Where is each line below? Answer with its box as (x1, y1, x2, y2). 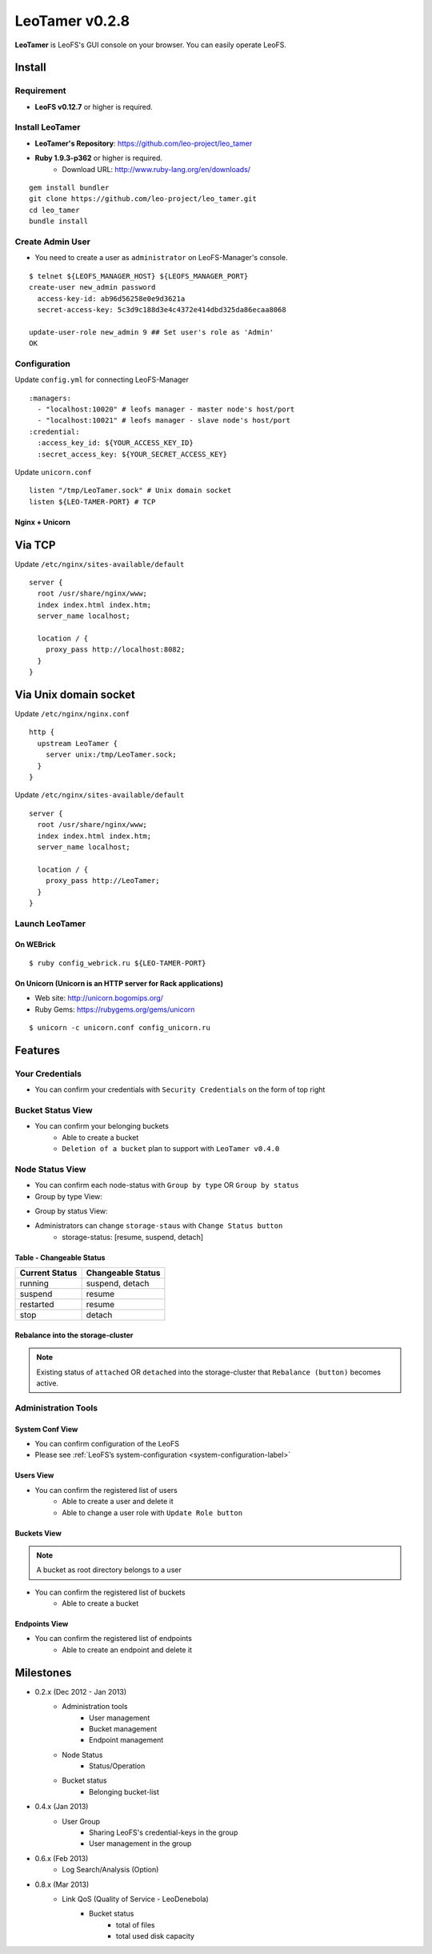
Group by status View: (34, 1206, 108, 1216)
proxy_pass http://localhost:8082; (45, 645, 186, 654)
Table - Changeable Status (14, 1253, 106, 1262)
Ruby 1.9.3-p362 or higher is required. (34, 153, 163, 163)
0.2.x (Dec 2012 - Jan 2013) (34, 1687, 127, 1696)
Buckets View (14, 1528, 62, 1538)
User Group (62, 1816, 100, 1826)
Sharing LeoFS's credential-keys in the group (89, 1828, 238, 1837)
